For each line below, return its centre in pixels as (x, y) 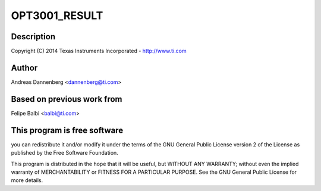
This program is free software (67, 130)
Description (33, 37)
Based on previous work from (67, 99)
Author (24, 68)
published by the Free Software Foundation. (64, 153)
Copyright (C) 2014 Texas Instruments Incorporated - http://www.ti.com (99, 51)
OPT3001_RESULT (57, 15)
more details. (27, 180)
